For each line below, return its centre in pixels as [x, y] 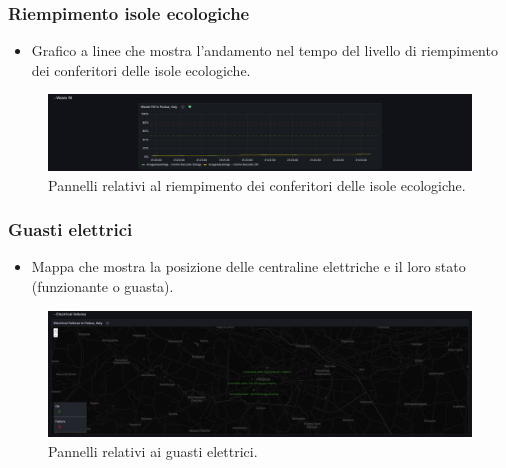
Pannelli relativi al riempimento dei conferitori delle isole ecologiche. [257, 184]
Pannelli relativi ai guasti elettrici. [153, 450]
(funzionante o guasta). [102, 286]
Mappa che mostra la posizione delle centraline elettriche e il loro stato [248, 266]
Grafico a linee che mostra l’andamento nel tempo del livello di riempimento [264, 50]
